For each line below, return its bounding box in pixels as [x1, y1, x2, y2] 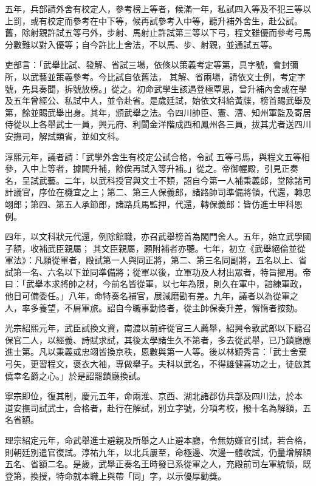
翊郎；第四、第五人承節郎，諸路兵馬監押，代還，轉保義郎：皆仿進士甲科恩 [5, 197, 303, 210]
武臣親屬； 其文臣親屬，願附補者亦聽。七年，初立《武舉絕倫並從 [47, 241, 306, 254]
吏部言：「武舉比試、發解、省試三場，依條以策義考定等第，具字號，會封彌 [5, 58, 298, 71]
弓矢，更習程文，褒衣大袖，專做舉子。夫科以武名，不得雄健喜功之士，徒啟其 [5, 357, 311, 370]
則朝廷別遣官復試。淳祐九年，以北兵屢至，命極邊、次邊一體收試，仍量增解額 [5, 445, 311, 458]
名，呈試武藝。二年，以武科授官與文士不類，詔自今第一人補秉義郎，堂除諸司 [5, 174, 311, 186]
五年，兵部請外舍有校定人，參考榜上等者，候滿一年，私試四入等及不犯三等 [5, 2, 303, 15]
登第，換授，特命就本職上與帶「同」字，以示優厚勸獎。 [5, 469, 226, 482]
